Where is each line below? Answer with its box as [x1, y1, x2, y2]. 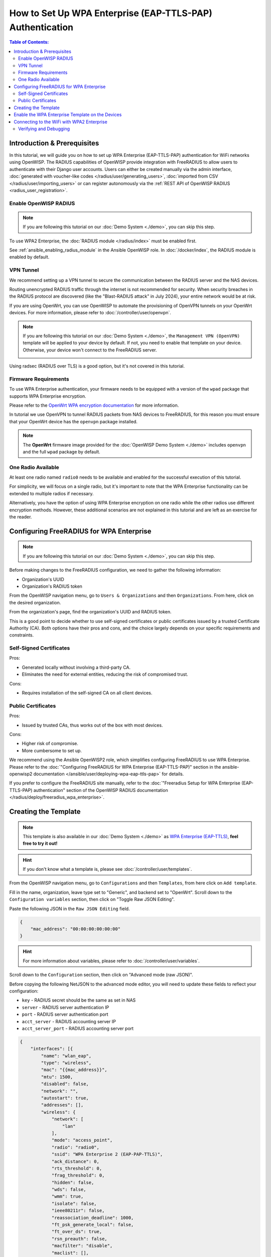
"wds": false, [51, 1187, 86, 1193]
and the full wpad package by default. [23, 448, 100, 455]
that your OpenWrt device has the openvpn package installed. [9, 418, 138, 424]
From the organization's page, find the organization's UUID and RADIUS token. [9, 609, 172, 615]
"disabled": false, [41, 1081, 89, 1087]
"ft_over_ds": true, [51, 1229, 102, 1234]
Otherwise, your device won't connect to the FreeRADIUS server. [23, 347, 158, 353]
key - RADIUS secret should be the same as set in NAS [22, 997, 136, 1003]
